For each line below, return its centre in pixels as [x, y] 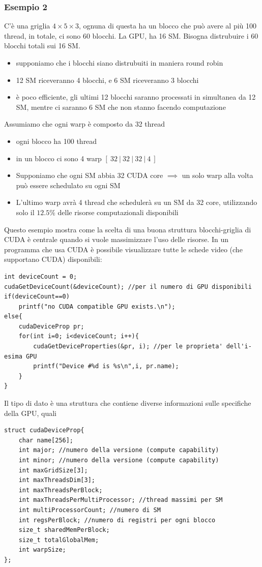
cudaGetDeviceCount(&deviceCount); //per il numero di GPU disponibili [128, 287]
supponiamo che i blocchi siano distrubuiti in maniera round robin [120, 63]
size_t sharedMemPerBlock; [64, 530]
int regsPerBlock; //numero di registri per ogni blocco [117, 520]
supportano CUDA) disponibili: [53, 259]
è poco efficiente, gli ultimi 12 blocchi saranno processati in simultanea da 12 [136, 97]
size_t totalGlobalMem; [59, 540]
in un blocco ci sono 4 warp [59, 158]
